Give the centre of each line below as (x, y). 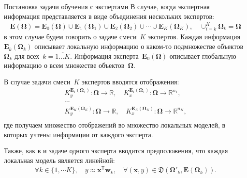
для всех (27, 56)
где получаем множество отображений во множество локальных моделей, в (115, 125)
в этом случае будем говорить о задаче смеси (70, 37)
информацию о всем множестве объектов (64, 65)
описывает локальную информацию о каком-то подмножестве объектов (139, 46)
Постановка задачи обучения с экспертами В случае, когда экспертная (107, 6)
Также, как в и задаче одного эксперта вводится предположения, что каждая (116, 151)
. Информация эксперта (104, 56)
